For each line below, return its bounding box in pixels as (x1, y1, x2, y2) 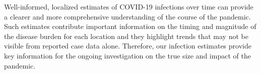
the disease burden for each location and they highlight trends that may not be (4, 30, 248, 41)
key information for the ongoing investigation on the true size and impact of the (4, 50, 251, 60)
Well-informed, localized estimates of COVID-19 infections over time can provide (4, 1, 253, 11)
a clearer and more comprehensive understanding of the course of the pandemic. (4, 11, 251, 21)
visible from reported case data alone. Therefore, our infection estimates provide (4, 40, 251, 51)
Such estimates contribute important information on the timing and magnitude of (4, 21, 256, 31)
